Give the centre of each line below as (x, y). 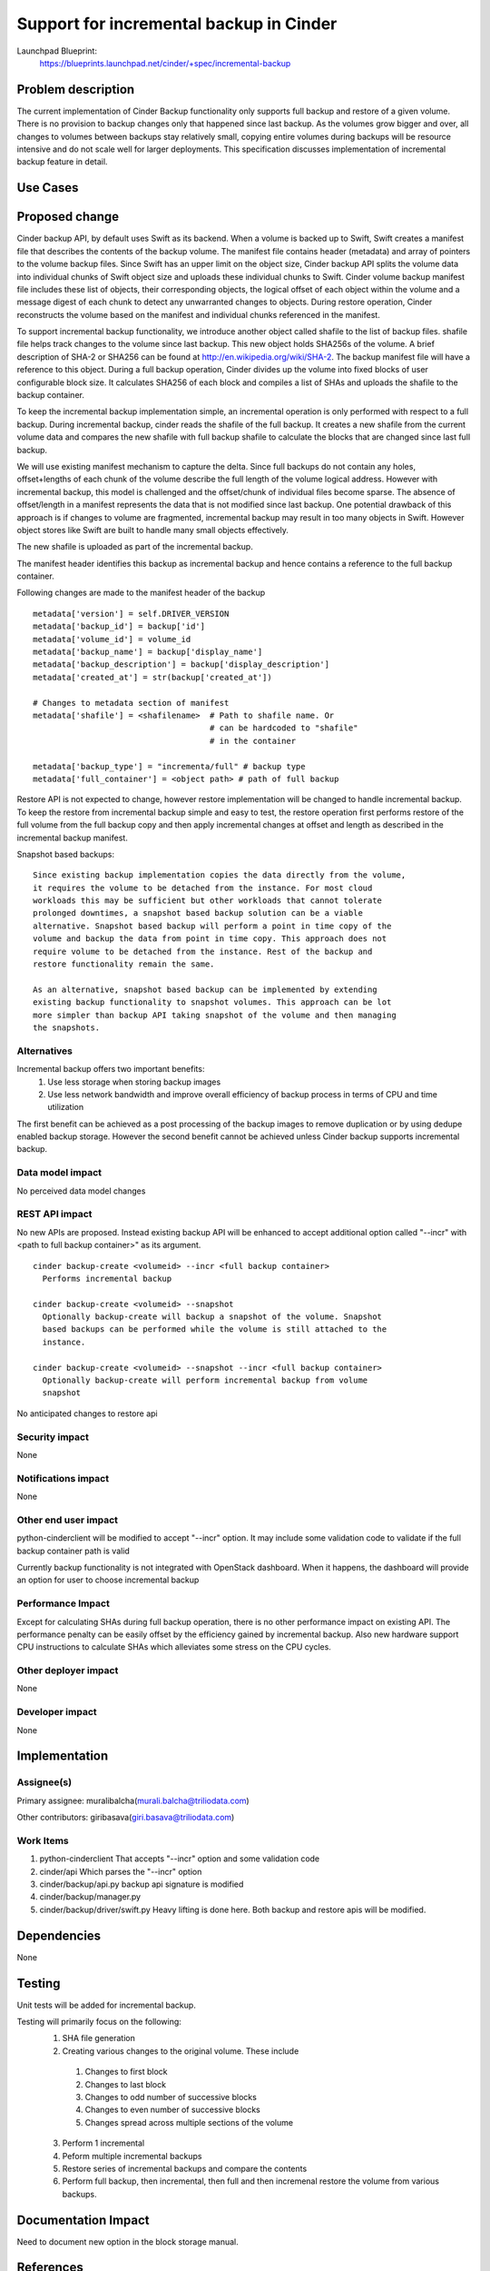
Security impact (53, 1437)
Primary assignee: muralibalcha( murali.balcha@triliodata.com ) (133, 1800)
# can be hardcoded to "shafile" (284, 728)
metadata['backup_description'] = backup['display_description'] (181, 664)
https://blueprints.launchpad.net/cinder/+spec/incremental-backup (165, 63)
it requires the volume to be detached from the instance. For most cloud (203, 888)
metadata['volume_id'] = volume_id (112, 639)
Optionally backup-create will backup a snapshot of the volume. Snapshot (212, 1317)
